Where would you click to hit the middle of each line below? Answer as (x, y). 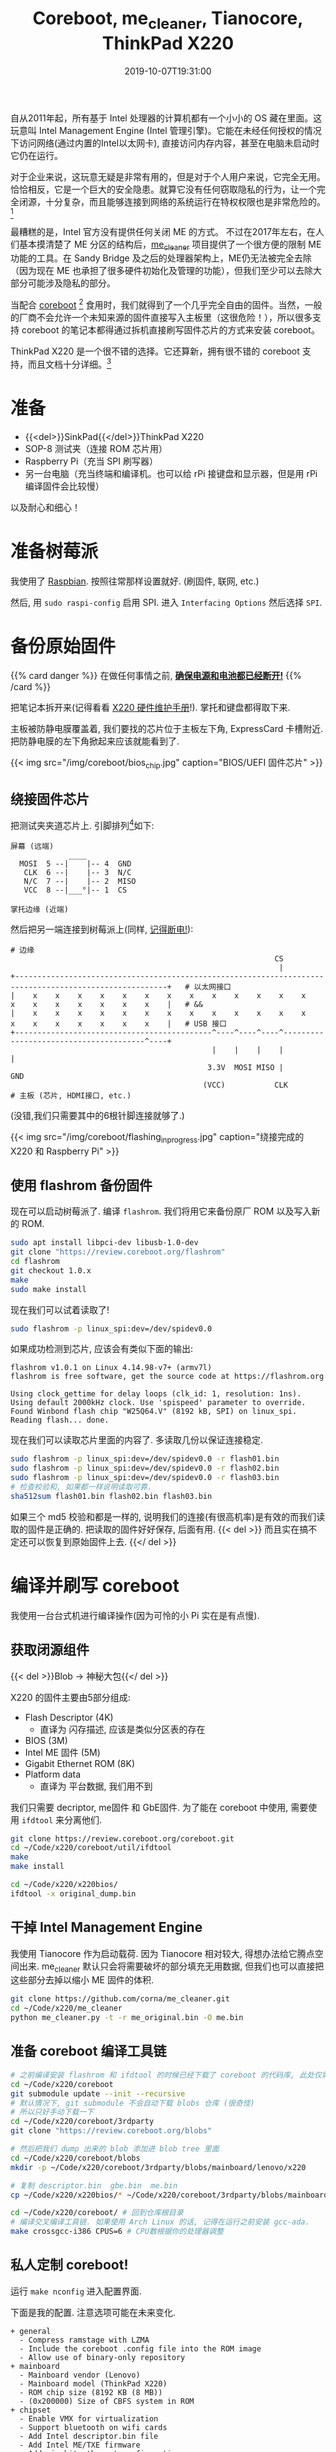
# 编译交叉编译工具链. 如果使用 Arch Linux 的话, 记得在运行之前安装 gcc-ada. (160, 2222)
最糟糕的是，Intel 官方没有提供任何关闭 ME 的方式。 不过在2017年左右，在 (163, 231)
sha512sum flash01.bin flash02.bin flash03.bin (111, 1496)
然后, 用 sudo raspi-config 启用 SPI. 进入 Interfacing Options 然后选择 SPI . (166, 602)
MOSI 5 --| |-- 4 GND (75, 863)
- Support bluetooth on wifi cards (93, 2427)
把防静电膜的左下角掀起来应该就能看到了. (95, 741)
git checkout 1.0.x (51, 1270)
